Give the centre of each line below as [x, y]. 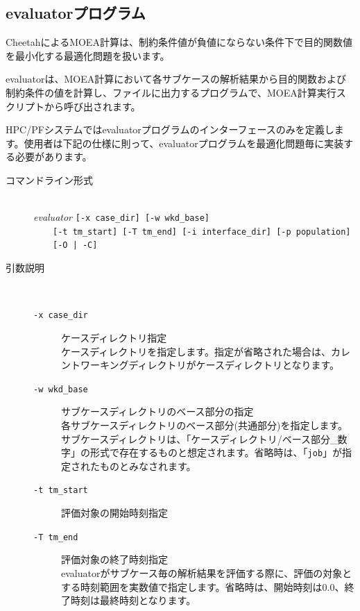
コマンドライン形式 [49, 179]
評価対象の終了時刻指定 [114, 559]
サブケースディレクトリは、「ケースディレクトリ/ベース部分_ [199, 438]
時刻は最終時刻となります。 [133, 600]
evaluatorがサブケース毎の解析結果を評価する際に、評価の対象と [207, 572]
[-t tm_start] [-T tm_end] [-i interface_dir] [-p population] [202, 232]
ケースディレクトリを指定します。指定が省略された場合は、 [196, 351]
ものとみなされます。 [148, 466]
